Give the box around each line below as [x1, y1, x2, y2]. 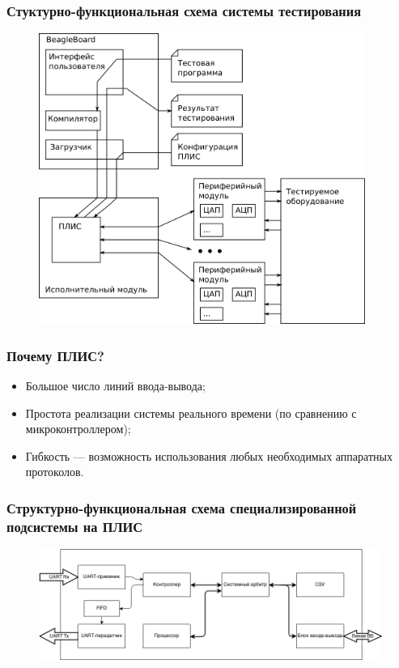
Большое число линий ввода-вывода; [25, 377, 206, 394]
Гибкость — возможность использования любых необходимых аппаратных [25, 447, 393, 464]
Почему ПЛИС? [6, 345, 104, 365]
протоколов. [25, 463, 84, 480]
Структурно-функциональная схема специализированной [6, 498, 357, 517]
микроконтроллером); [25, 420, 131, 437]
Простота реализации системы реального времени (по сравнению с [25, 404, 357, 421]
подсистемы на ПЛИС [6, 516, 143, 536]
